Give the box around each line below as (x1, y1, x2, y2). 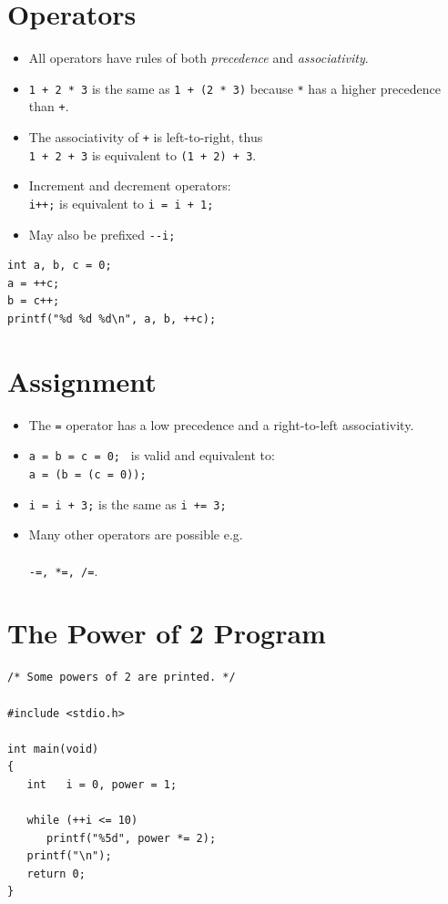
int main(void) (7, 742, 99, 755)
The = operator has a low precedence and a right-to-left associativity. (28, 415, 414, 434)
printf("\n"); (26, 849, 112, 863)
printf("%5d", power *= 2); (46, 831, 217, 845)
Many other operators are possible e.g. (28, 525, 243, 544)
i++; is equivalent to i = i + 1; (28, 193, 214, 212)
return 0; (26, 867, 86, 880)
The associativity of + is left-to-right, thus (28, 128, 263, 147)
